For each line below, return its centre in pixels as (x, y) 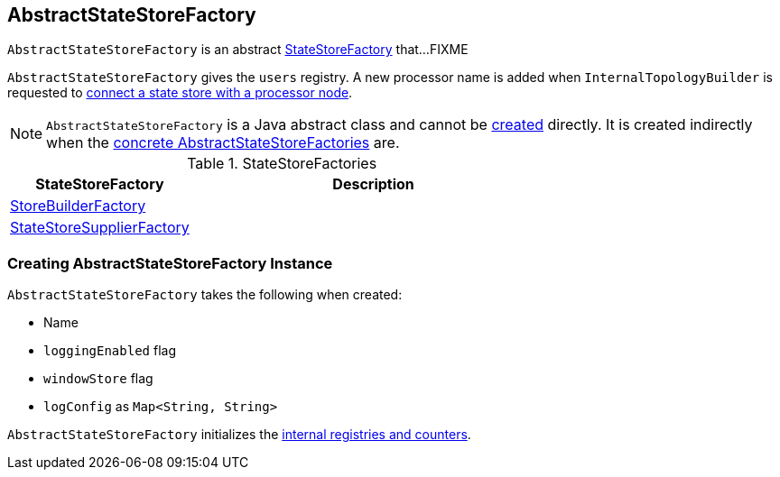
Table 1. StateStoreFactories (282, 164)
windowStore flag (98, 379)
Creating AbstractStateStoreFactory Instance (170, 263)
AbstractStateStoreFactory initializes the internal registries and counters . (239, 435)
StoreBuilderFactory (78, 206)
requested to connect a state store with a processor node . (180, 93)
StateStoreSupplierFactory (100, 228)
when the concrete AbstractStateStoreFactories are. (223, 143)
